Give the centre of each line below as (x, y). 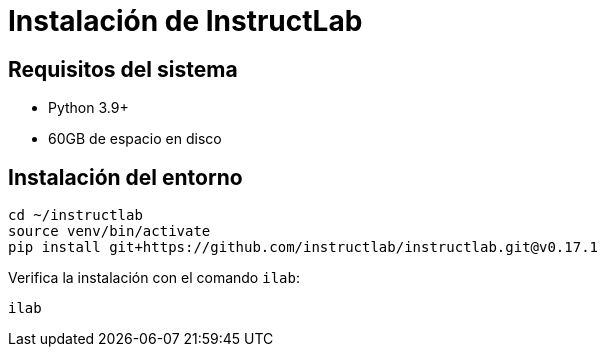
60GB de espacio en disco (135, 139)
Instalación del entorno (125, 177)
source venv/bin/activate (109, 231)
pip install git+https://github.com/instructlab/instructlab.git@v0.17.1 (303, 247)
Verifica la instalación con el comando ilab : (154, 278)
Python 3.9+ (88, 108)
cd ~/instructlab (75, 215)
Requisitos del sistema (123, 69)
